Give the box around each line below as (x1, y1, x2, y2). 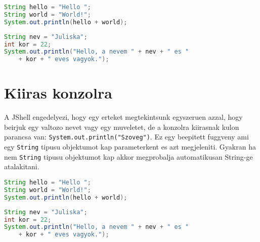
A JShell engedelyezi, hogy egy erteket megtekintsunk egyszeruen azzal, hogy (4, 112, 243, 122)
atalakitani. (4, 161, 39, 172)
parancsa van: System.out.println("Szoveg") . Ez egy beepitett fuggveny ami (4, 131, 249, 142)
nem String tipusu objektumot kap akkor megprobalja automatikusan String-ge (4, 151, 253, 162)
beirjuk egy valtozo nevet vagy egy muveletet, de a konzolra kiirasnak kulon (4, 121, 239, 132)
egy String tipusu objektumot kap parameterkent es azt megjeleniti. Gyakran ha (4, 141, 256, 152)
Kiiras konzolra (4, 82, 112, 103)
